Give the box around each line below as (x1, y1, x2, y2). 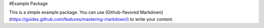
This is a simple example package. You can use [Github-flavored (9, 10, 139, 15)
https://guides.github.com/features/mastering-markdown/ (10, 16, 128, 22)
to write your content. (130, 16, 174, 22)
